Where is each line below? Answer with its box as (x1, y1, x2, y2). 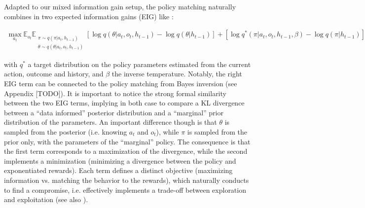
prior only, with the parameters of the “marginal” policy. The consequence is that (4, 136, 251, 146)
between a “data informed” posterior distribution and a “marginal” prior (4, 107, 223, 117)
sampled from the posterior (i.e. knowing (4, 127, 127, 137)
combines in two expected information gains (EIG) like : (4, 11, 174, 21)
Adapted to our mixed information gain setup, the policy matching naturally (4, 1, 236, 11)
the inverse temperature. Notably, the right (111, 69, 242, 79)
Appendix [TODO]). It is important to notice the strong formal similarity (4, 88, 226, 98)
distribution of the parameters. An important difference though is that (4, 117, 217, 127)
